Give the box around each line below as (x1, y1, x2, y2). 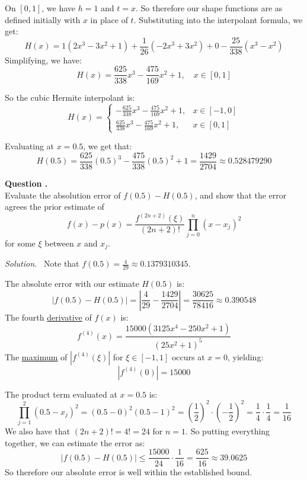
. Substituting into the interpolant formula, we (133, 13, 303, 25)
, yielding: (228, 350, 264, 363)
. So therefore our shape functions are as (136, 2, 283, 14)
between (44, 237, 74, 249)
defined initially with (5, 13, 81, 25)
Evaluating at (5, 140, 55, 152)
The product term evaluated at (5, 388, 117, 400)
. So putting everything (186, 425, 270, 437)
